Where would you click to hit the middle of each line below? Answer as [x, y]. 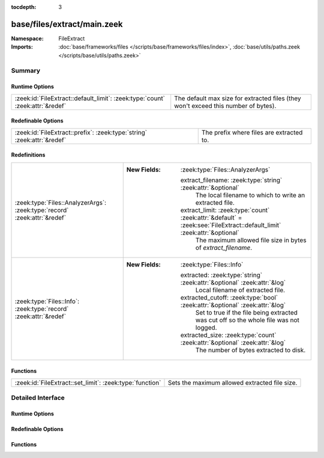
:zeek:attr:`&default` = [211, 217]
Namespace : [28, 38]
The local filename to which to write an [250, 195]
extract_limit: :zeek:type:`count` [225, 210]
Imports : [22, 47]
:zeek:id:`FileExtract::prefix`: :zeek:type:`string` [81, 132]
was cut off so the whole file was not [247, 320]
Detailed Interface [38, 398]
